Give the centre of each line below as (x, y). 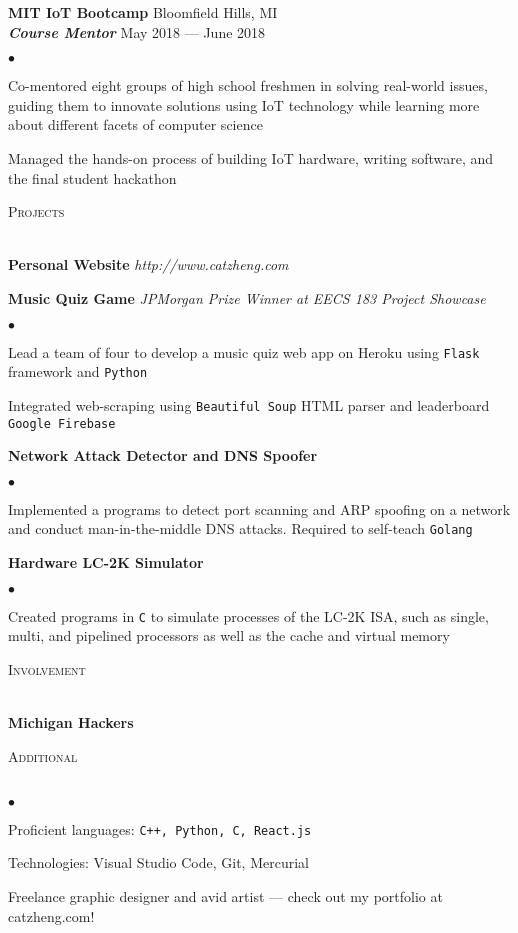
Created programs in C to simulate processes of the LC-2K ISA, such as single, (248, 615)
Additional (43, 755)
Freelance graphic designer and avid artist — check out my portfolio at (225, 896)
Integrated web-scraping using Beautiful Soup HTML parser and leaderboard (249, 404)
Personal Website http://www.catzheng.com (148, 264)
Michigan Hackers (71, 722)
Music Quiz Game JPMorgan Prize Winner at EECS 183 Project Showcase (247, 297)
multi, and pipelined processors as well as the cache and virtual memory (229, 635)
